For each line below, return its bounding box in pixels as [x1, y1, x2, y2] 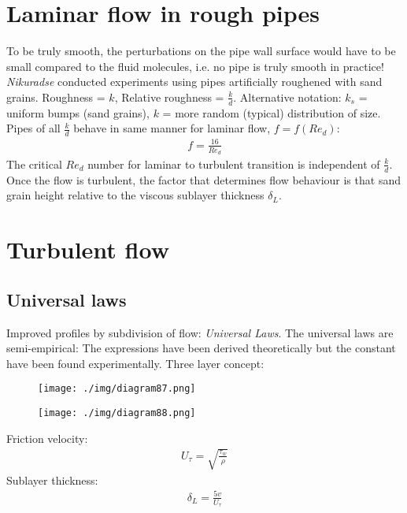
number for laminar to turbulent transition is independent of [87, 155, 380, 172]
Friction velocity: [6, 429, 88, 446]
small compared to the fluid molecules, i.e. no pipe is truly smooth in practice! [6, 58, 384, 74]
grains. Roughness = [6, 88, 105, 105]
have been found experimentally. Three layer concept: [6, 355, 265, 371]
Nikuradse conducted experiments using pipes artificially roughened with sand [6, 73, 383, 90]
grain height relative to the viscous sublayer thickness [6, 187, 265, 203]
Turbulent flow [6, 233, 169, 266]
